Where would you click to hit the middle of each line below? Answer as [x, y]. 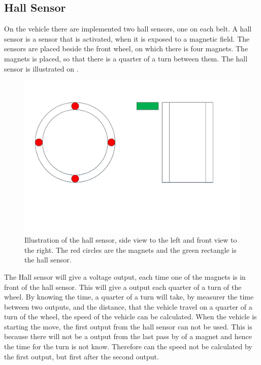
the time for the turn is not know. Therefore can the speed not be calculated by [128, 346]
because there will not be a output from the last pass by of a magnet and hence [128, 336]
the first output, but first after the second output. [81, 356]
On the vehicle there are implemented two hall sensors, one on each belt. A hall [128, 29]
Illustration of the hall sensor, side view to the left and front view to [131, 240]
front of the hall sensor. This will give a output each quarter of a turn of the [123, 287]
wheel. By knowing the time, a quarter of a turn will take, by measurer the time [129, 297]
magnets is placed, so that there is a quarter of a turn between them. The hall [126, 58]
